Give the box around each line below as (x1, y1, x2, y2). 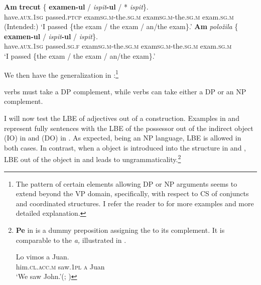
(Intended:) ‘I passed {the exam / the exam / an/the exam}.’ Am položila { (4, 21, 238, 32)
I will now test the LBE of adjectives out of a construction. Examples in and (4, 113, 239, 123)
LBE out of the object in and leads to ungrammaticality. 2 (4, 153, 181, 165)
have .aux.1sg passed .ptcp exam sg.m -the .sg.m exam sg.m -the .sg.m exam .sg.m (4, 11, 234, 22)
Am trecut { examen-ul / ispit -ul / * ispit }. (4, 2, 149, 12)
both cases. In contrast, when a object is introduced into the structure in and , (4, 142, 246, 153)
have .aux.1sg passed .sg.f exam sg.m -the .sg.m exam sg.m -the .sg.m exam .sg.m (4, 41, 232, 51)
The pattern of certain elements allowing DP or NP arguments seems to (16, 178, 237, 189)
